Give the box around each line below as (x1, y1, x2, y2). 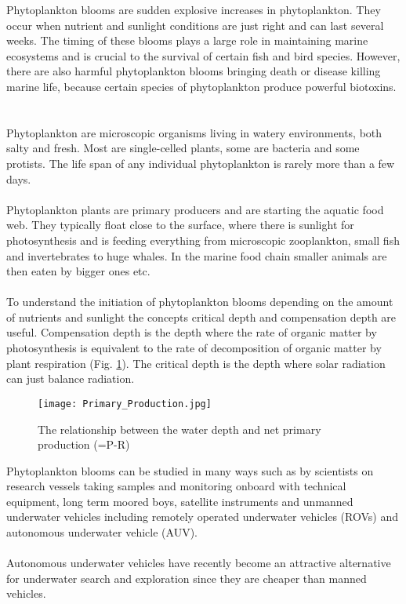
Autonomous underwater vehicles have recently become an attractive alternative (6, 555, 391, 571)
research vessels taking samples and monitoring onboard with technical (6, 478, 346, 494)
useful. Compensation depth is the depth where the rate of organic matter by (6, 324, 377, 340)
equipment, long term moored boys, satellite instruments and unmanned (6, 493, 353, 509)
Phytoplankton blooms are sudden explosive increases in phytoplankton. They (6, 2, 381, 17)
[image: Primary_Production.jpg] (38, 398, 212, 409)
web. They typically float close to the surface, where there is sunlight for (6, 216, 354, 233)
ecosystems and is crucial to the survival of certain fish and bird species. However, (6, 47, 401, 64)
